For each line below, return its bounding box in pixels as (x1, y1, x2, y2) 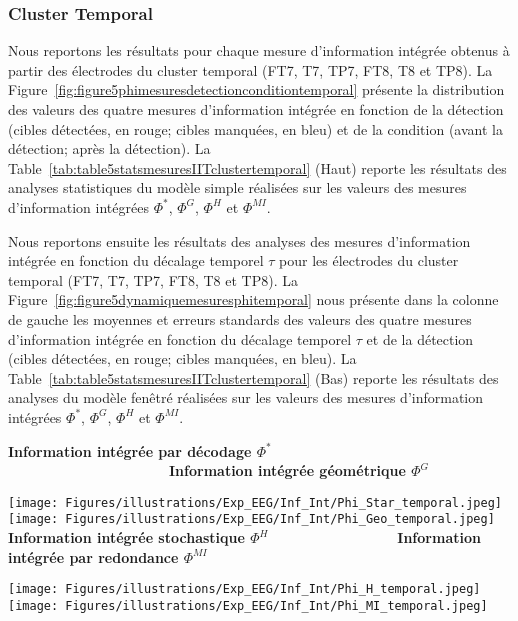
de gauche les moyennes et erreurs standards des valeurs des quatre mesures (8, 308, 472, 329)
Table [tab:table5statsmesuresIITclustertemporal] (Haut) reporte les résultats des (8, 157, 507, 178)
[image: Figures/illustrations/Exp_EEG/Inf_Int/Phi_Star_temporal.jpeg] (8, 495, 502, 510)
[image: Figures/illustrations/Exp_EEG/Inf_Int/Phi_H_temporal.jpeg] (8, 582, 481, 597)
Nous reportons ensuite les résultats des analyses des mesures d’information (8, 230, 471, 251)
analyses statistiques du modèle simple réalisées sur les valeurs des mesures (8, 177, 467, 198)
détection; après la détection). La (8, 138, 211, 159)
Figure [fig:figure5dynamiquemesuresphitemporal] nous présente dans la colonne (8, 289, 499, 310)
